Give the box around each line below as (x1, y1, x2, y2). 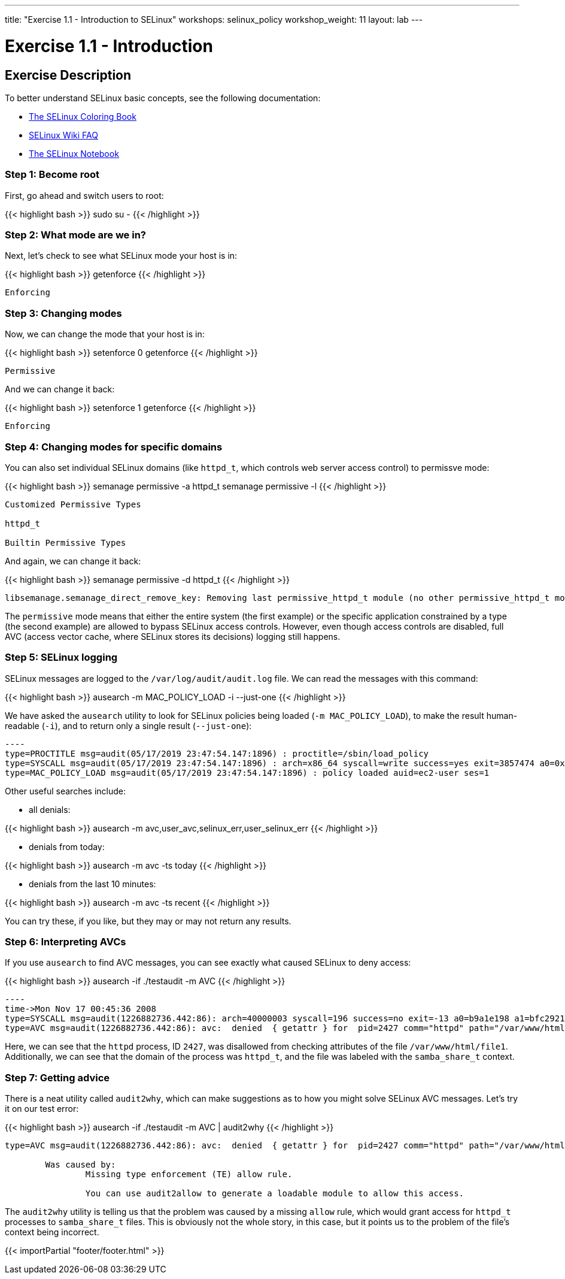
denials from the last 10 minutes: (29, 878, 156, 889)
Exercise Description (5, 67, 132, 83)
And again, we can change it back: (5, 555, 141, 566)
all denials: (29, 804, 71, 815)
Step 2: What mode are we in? (5, 229, 146, 241)
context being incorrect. (5, 1227, 99, 1238)
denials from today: (29, 841, 105, 852)
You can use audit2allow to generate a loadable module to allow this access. (85, 1189, 464, 1199)
